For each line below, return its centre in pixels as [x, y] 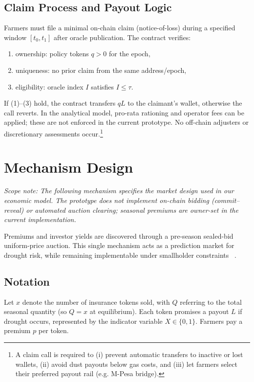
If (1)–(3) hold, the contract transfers [60, 103]
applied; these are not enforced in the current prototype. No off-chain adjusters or [127, 122]
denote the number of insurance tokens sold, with [96, 302]
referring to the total [211, 302]
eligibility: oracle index [49, 86]
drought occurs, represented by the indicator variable [83, 321]
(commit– [225, 200]
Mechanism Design [69, 167]
